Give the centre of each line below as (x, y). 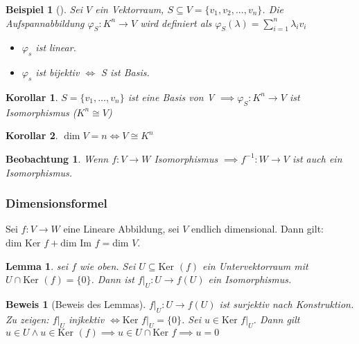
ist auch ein (317, 158)
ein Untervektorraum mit (255, 265)
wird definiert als (176, 22)
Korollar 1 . (32, 97)
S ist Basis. (125, 72)
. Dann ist (113, 279)
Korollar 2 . (32, 135)
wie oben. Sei (108, 265)
